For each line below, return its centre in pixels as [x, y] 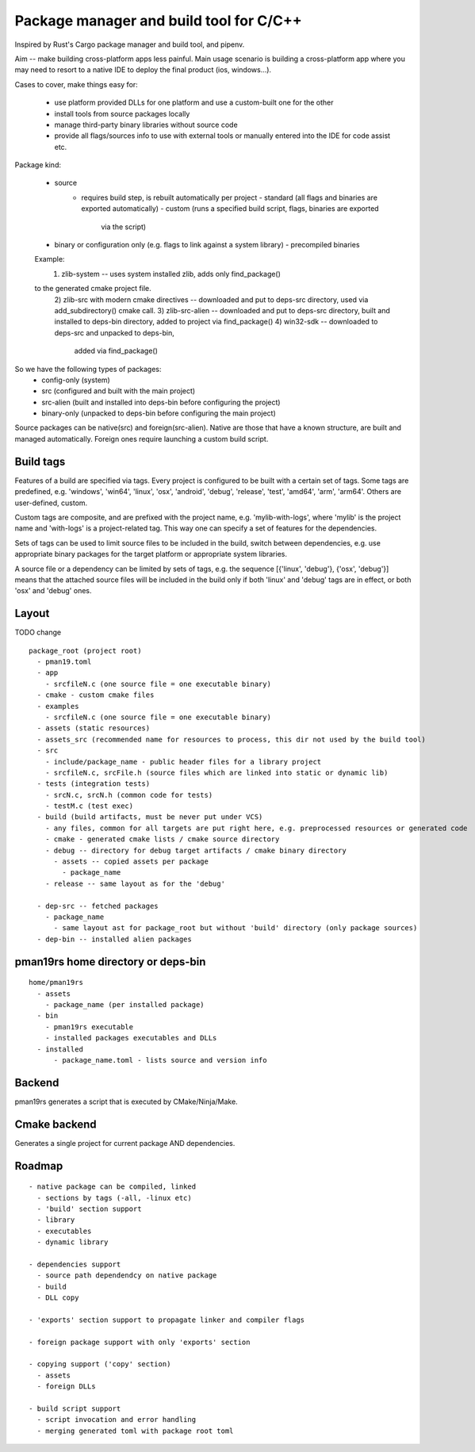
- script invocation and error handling [117, 1420]
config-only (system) [76, 380]
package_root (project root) [85, 651]
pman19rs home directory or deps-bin [110, 962]
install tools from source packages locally [122, 113]
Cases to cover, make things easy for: [76, 84]
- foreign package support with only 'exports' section [140, 1342]
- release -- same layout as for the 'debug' [135, 883]
